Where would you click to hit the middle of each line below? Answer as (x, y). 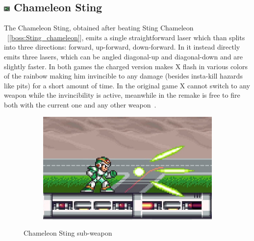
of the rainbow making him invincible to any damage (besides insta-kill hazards (123, 76)
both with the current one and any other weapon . (80, 104)
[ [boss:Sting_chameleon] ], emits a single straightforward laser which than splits (126, 37)
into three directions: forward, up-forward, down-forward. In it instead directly (122, 47)
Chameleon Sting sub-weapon (68, 233)
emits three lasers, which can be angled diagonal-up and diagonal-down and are (123, 56)
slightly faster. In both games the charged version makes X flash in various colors (126, 66)
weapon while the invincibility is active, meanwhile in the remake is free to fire (122, 95)
